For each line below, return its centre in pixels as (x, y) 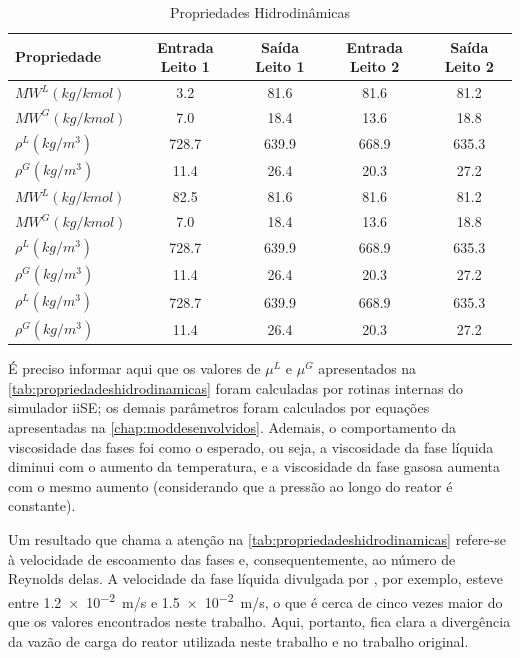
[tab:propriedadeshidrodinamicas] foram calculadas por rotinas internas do (235, 387)
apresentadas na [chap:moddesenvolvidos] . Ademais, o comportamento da (232, 426)
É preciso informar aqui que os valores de (134, 368)
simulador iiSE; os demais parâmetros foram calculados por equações (219, 407)
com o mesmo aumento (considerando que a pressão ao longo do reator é (230, 485)
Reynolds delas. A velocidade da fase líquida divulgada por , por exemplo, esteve (255, 578)
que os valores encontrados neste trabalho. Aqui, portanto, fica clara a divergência (259, 620)
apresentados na (367, 368)
